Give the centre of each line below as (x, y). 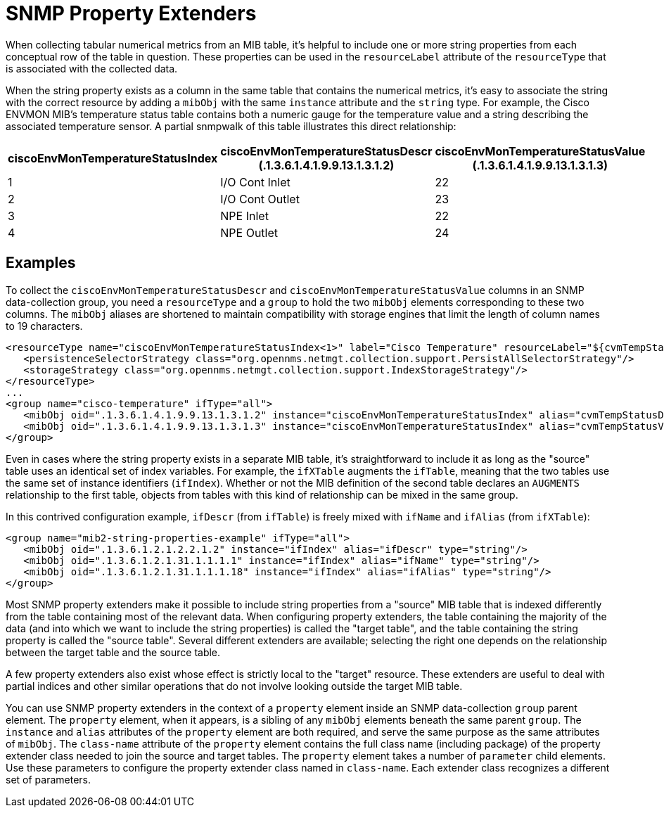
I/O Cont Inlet (255, 182)
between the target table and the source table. (113, 652)
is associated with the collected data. (92, 68)
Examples (41, 263)
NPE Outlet (249, 232)
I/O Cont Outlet (260, 199)
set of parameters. (49, 779)
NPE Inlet (244, 216)
